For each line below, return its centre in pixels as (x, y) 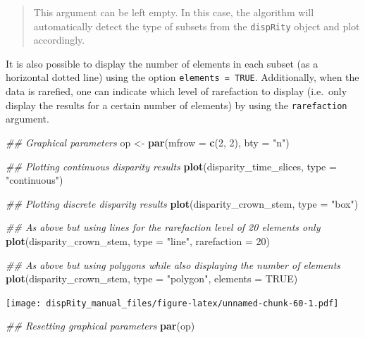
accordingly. (59, 40)
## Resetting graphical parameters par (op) (100, 326)
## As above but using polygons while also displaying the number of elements (173, 264)
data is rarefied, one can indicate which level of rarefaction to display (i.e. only (177, 91)
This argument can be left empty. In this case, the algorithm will (174, 12)
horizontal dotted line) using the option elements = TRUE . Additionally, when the (182, 77)
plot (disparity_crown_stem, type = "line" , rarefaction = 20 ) (138, 240)
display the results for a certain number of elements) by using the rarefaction (177, 105)
